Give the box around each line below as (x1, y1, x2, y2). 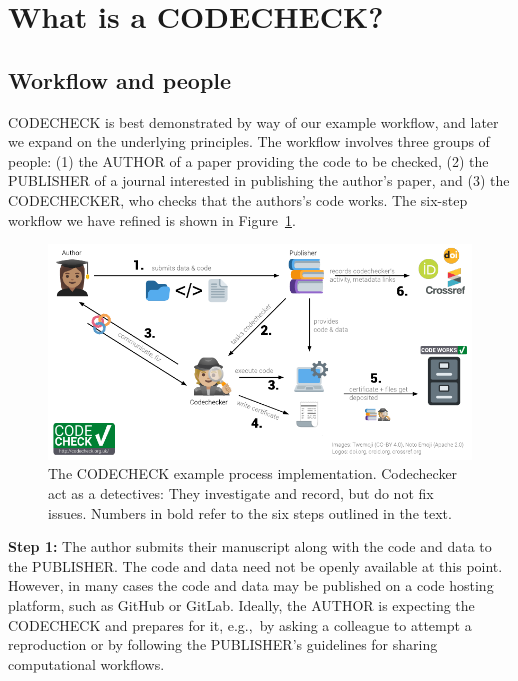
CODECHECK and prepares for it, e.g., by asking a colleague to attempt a (8, 614, 472, 635)
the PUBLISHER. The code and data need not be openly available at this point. (8, 555, 503, 576)
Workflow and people (8, 64, 232, 95)
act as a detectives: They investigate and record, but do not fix (48, 483, 434, 504)
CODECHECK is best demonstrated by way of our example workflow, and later (8, 111, 499, 132)
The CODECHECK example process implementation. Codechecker (48, 463, 458, 484)
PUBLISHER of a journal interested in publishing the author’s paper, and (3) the (8, 170, 510, 191)
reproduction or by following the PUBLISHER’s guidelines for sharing (8, 634, 438, 655)
